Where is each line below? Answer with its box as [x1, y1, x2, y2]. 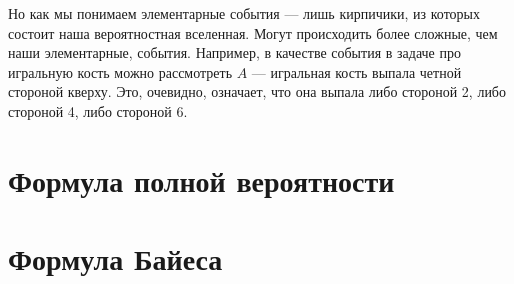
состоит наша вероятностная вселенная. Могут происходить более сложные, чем [8, 22, 498, 43]
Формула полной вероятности [8, 159, 395, 200]
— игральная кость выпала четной [251, 61, 462, 82]
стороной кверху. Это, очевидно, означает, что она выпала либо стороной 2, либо [8, 81, 506, 102]
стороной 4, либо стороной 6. [8, 100, 188, 121]
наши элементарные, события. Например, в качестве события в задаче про [8, 42, 461, 63]
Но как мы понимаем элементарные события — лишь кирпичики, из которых [8, 3, 480, 23]
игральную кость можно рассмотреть [8, 61, 233, 82]
